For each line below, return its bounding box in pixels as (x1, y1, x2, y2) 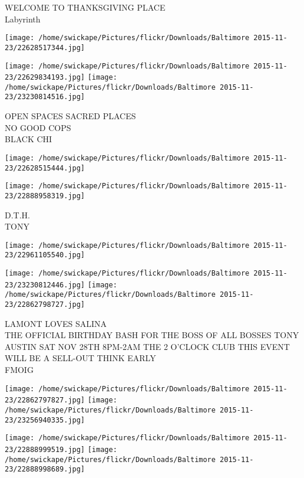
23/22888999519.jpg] (5, 445, 85, 454)
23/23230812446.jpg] (5, 280, 85, 289)
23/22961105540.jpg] (5, 251, 85, 260)
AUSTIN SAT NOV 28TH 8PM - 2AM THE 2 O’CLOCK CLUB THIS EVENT (5, 340, 290, 352)
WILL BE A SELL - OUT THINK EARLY (5, 352, 156, 364)
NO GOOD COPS (5, 121, 71, 133)
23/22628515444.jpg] (5, 163, 85, 172)
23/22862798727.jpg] (5, 300, 85, 309)
